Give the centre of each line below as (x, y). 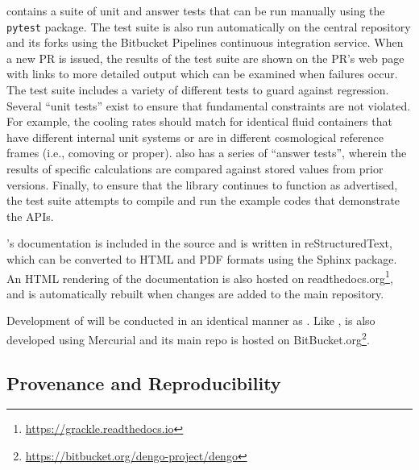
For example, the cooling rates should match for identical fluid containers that (199, 121)
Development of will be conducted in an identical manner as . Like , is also (191, 320)
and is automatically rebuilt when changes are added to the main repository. (195, 293)
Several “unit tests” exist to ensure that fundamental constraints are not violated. (209, 105)
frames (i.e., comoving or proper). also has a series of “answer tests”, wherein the (207, 153)
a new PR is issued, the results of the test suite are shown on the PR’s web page (205, 58)
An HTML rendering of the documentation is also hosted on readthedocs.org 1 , (200, 277)
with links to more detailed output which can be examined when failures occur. (202, 74)
